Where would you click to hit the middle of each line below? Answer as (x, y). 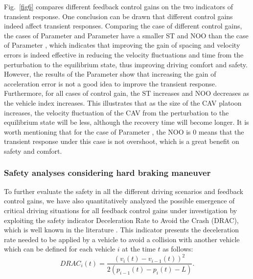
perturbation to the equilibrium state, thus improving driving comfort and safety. (126, 64)
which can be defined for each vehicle (60, 249)
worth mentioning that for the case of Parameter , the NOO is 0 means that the (124, 131)
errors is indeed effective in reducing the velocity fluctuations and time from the (124, 54)
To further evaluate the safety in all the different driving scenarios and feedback (124, 191)
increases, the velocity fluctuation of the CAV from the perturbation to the (116, 112)
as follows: (178, 249)
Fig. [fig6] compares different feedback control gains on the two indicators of (119, 6)
